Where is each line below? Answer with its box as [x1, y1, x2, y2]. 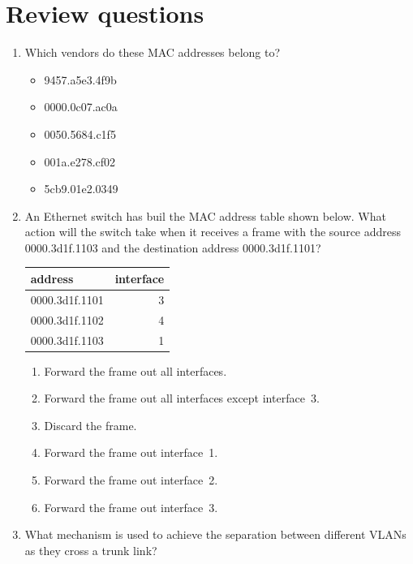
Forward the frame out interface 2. [44, 471, 218, 488]
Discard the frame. [44, 416, 137, 433]
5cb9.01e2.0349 [44, 180, 118, 197]
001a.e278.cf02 [44, 153, 116, 170]
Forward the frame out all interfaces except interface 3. [44, 390, 320, 407]
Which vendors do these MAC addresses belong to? [24, 44, 281, 61]
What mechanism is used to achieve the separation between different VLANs [24, 526, 407, 543]
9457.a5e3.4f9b [44, 71, 117, 88]
